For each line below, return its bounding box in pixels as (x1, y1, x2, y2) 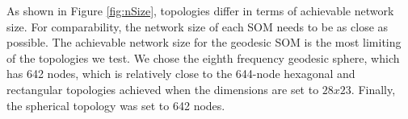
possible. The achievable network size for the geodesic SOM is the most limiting (6, 34, 402, 51)
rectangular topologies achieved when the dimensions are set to (6, 80, 319, 97)
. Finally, (351, 80, 396, 97)
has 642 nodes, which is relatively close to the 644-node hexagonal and (6, 65, 355, 82)
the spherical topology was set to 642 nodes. (6, 96, 225, 113)
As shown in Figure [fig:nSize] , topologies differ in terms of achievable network (6, 2, 394, 18)
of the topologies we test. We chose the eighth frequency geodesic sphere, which (6, 49, 400, 66)
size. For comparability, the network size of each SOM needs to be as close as (6, 18, 389, 35)
